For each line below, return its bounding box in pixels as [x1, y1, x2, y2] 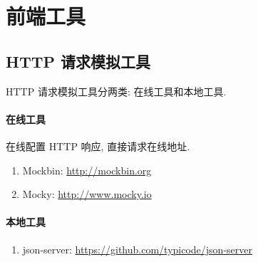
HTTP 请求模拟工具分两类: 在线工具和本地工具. [6, 83, 227, 98]
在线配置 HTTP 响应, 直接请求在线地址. [6, 138, 190, 153]
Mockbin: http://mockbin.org [22, 162, 152, 177]
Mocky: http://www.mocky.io [22, 187, 152, 201]
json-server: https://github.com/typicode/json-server [22, 241, 252, 256]
